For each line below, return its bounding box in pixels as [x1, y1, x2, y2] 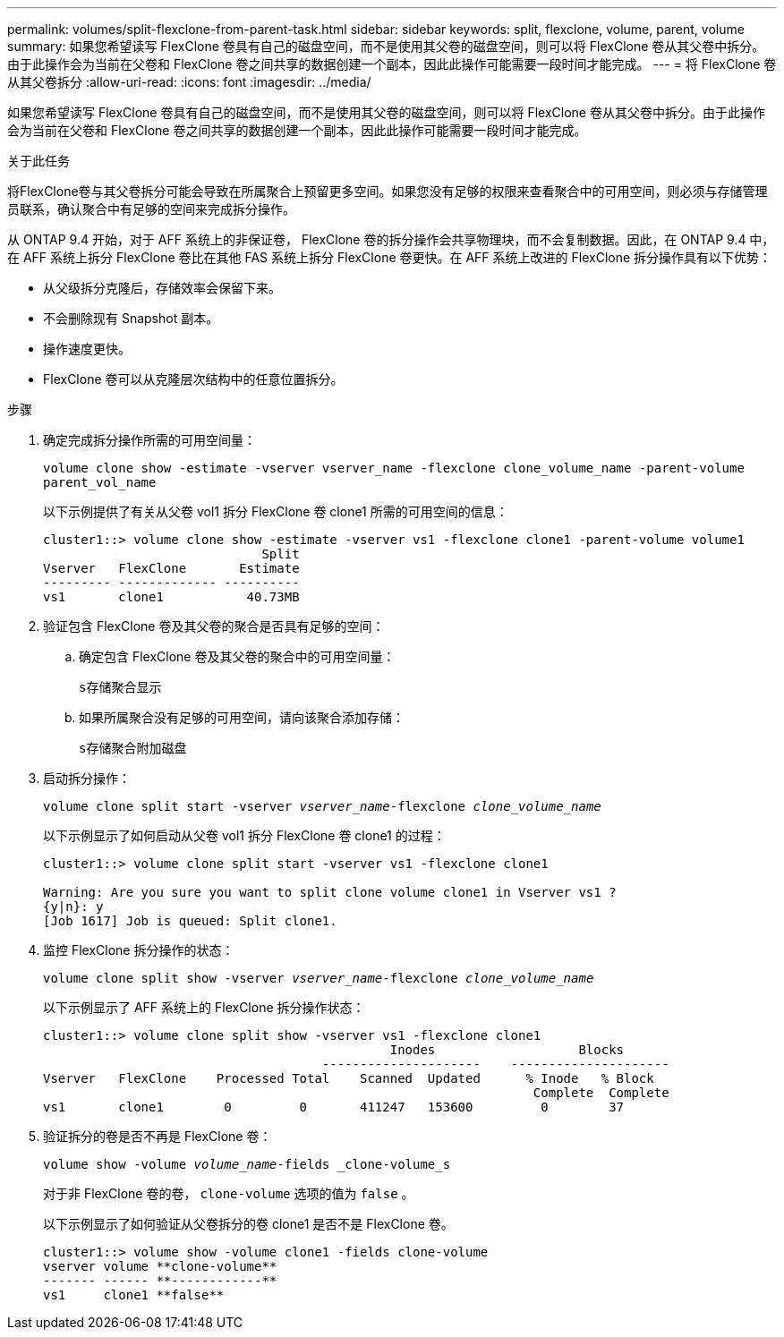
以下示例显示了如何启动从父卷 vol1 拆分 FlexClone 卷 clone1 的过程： [43, 828, 446, 843]
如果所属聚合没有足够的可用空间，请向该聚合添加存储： [79, 710, 405, 725]
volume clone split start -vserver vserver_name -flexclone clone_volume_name [43, 799, 601, 813]
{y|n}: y [43, 899, 104, 914]
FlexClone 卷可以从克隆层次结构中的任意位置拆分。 [43, 371, 344, 387]
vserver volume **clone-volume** [43, 1259, 277, 1273]
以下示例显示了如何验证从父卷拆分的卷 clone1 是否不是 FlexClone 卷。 [43, 1216, 454, 1231]
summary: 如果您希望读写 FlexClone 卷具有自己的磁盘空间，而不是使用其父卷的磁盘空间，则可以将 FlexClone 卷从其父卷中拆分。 [7, 38, 765, 54]
